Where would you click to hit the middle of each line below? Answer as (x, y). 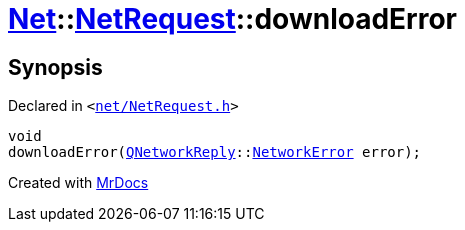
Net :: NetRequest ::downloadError (232, 19)
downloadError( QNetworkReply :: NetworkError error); (215, 152)
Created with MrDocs (78, 183)
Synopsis (55, 67)
